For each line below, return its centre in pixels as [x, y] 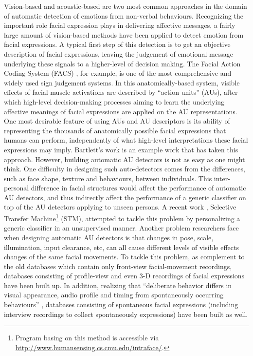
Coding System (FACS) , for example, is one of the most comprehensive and [118, 73]
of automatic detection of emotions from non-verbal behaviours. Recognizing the [124, 15]
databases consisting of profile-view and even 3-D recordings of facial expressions [124, 276]
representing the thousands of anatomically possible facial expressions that [115, 130]
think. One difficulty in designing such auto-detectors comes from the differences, [125, 169]
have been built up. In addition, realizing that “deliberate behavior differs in [118, 285]
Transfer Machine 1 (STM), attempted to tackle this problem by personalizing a [122, 218]
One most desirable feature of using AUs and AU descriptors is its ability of [117, 121]
